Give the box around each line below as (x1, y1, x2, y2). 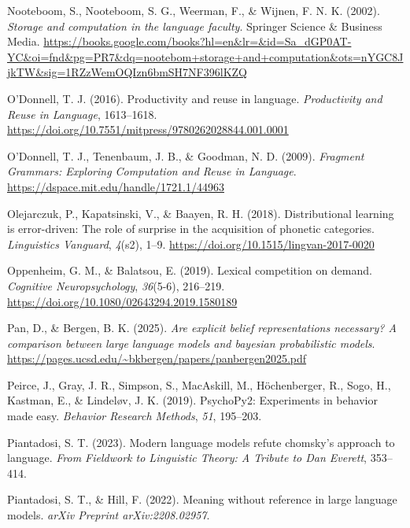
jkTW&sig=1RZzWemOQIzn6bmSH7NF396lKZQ (7, 64, 247, 80)
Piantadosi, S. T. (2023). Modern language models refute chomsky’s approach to (7, 434, 395, 450)
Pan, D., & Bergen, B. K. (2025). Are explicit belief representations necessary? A (7, 319, 397, 336)
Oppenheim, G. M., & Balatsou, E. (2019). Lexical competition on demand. (7, 262, 372, 279)
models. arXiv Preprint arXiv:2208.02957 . (7, 507, 210, 523)
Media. (7, 33, 40, 50)
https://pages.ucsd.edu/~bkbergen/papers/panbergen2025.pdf (7, 350, 307, 367)
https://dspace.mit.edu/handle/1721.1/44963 (7, 178, 224, 194)
